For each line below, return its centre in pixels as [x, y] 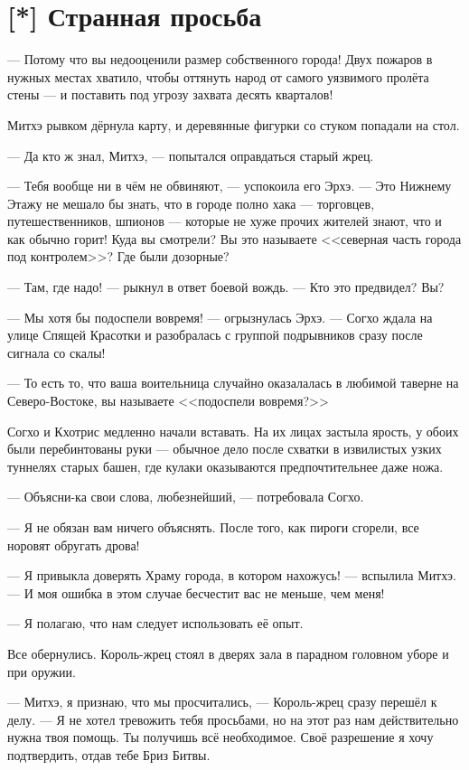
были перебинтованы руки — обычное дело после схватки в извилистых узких [225, 449]
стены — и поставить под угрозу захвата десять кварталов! [170, 94]
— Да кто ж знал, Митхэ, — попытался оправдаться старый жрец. [191, 155]
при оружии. [42, 671]
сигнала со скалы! [56, 352]
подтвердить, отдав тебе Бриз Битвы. [109, 754]
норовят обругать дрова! [74, 545]
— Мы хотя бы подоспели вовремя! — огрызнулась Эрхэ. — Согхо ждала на [220, 317]
